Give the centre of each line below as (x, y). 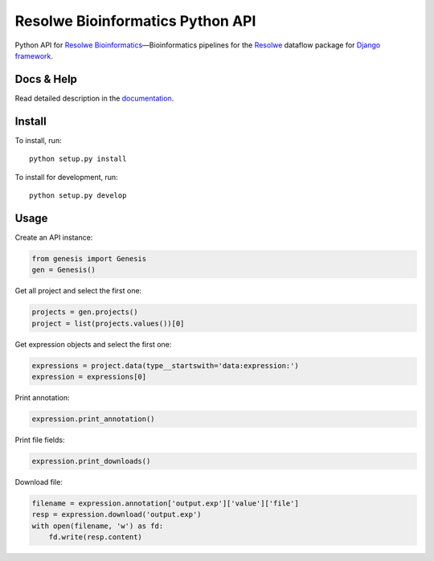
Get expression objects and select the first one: (93, 344)
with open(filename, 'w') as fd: (98, 526)
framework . (34, 55)
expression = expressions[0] (89, 377)
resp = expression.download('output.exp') (117, 515)
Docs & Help (46, 79)
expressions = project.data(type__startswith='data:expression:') (165, 365)
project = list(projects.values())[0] (108, 323)
